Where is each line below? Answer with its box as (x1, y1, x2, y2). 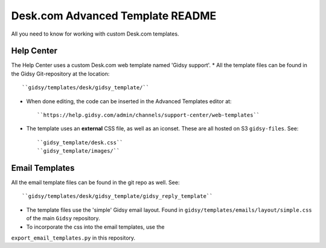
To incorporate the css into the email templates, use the (26, 223, 165, 231)
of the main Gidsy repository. (26, 215, 100, 222)
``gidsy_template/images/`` (37, 148, 120, 154)
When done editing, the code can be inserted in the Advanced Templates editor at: (26, 97, 232, 105)
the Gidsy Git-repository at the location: (11, 70, 110, 77)
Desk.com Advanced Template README (11, 9, 217, 22)
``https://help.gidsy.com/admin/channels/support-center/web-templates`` (37, 112, 260, 119)
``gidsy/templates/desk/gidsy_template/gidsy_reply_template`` (22, 193, 213, 200)
